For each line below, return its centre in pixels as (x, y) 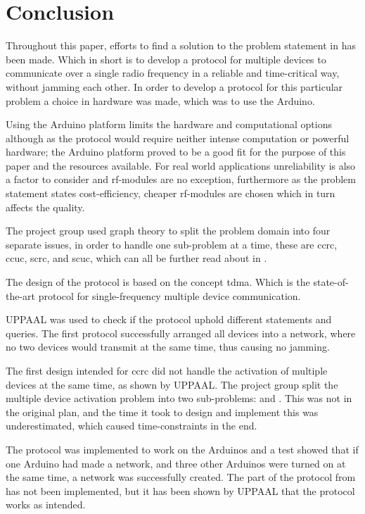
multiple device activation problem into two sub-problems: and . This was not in (179, 398)
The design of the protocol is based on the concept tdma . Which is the (158, 282)
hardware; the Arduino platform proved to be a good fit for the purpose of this (176, 152)
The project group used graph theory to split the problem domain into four (168, 231)
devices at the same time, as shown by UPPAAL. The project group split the (172, 384)
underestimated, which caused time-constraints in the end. (132, 426)
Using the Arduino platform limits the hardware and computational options (169, 124)
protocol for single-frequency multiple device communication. (169, 295)
